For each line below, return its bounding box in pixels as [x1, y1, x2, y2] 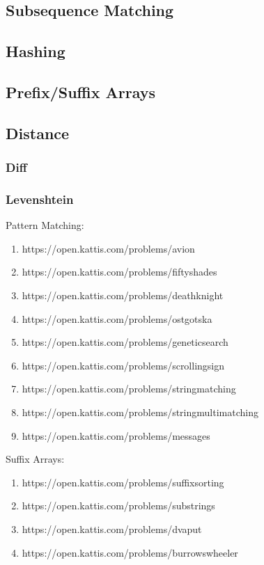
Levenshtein [6, 190, 74, 207]
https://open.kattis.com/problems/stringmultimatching [22, 404, 258, 419]
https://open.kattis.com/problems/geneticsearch [22, 335, 228, 349]
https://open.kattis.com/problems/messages [22, 428, 210, 443]
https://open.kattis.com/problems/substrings [22, 498, 215, 513]
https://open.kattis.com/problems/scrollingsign [22, 358, 225, 372]
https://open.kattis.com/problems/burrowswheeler [22, 545, 238, 559]
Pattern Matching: [6, 218, 84, 232]
